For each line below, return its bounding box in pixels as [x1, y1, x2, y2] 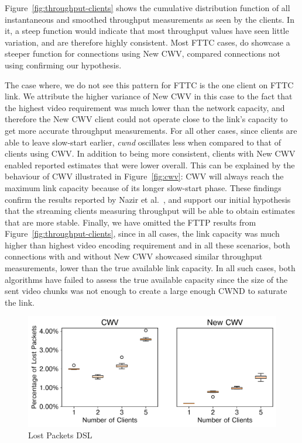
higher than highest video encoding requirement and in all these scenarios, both [5, 238, 290, 251]
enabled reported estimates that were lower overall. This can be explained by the [5, 158, 295, 171]
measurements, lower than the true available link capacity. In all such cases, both [5, 262, 296, 274]
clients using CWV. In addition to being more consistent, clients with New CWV [5, 147, 296, 160]
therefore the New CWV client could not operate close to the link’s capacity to [5, 113, 288, 125]
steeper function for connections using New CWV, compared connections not [5, 47, 280, 60]
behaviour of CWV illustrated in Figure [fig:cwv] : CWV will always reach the [5, 170, 284, 182]
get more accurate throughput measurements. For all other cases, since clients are [5, 124, 297, 136]
